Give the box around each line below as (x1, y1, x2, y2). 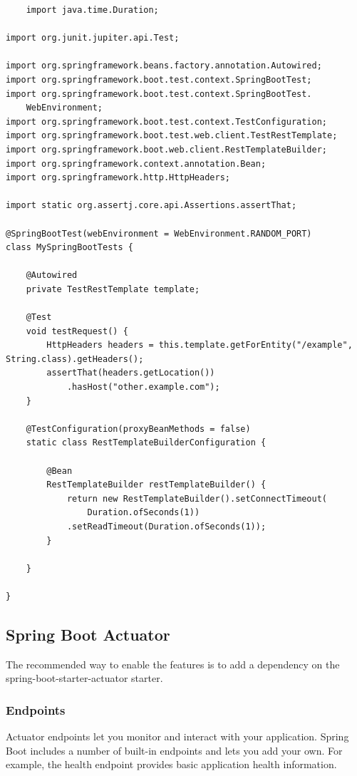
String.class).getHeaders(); (6, 353, 144, 364)
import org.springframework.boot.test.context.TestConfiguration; (6, 116, 328, 127)
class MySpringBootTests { (6, 242, 133, 253)
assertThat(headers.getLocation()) (46, 368, 215, 378)
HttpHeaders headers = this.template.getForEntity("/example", (46, 340, 353, 351)
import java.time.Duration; (26, 5, 159, 15)
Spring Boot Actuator (6, 623, 170, 645)
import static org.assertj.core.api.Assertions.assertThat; (6, 200, 297, 211)
